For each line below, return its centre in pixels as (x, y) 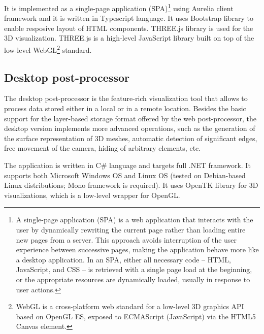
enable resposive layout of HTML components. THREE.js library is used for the (129, 28)
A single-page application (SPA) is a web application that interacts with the (135, 220)
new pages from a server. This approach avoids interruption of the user (126, 239)
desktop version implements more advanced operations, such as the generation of (130, 128)
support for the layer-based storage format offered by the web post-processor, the (130, 118)
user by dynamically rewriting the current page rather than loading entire (131, 230)
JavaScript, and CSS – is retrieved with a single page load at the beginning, (134, 269)
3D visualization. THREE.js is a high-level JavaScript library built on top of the (129, 38)
